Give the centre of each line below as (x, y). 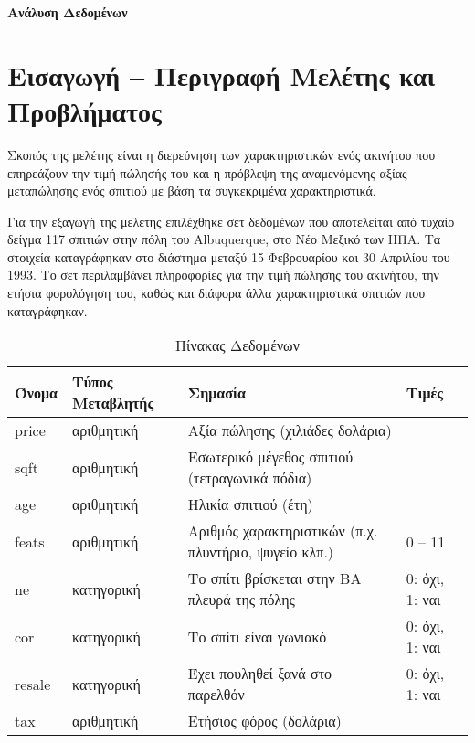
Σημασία (216, 392)
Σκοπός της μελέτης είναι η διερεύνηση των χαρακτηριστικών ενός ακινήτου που (222, 154)
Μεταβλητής (113, 403)
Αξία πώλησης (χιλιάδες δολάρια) (290, 430)
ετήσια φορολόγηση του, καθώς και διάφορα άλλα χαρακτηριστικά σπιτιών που (216, 293)
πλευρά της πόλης (241, 600)
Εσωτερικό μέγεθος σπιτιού (270, 457)
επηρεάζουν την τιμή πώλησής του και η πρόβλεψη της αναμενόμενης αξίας (207, 172)
